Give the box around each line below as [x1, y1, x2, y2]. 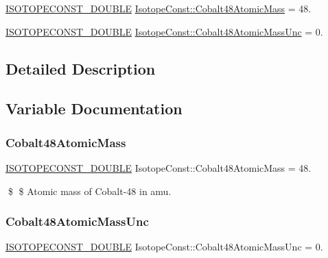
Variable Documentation [5, 98, 183, 119]
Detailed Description [5, 57, 156, 79]
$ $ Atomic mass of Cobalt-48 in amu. [8, 183, 172, 198]
